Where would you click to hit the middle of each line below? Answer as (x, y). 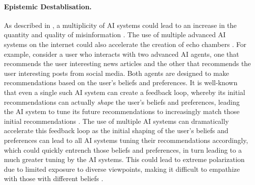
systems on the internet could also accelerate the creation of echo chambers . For (125, 44)
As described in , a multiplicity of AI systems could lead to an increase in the (120, 25)
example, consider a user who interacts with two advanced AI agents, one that (122, 54)
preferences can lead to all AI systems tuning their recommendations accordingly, (126, 140)
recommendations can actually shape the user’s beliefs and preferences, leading (122, 102)
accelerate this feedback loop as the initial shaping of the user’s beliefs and (116, 130)
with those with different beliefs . (54, 178)
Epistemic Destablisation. (48, 6)
